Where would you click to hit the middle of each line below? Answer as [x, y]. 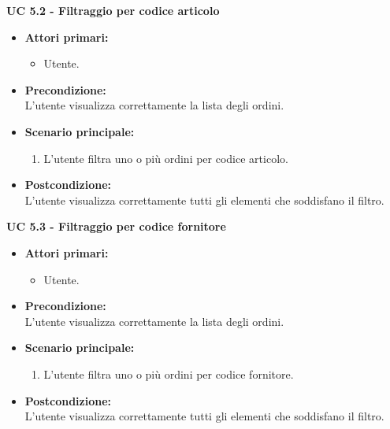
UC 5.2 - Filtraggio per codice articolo [113, 10]
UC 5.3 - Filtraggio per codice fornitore [116, 226]
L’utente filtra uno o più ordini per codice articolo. [166, 158]
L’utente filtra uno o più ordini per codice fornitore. [169, 374]
